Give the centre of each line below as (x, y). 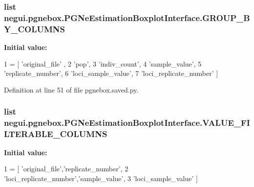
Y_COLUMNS (35, 29)
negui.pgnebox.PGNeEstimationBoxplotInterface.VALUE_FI (127, 123)
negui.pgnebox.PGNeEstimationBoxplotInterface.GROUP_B (127, 17)
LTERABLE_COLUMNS (56, 134)
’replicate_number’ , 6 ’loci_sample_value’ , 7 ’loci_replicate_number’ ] (111, 73)
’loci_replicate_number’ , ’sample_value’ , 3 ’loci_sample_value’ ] (101, 178)
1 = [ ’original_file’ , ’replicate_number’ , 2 (66, 169)
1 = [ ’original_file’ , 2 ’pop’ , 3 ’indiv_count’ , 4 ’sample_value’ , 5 (103, 63)
